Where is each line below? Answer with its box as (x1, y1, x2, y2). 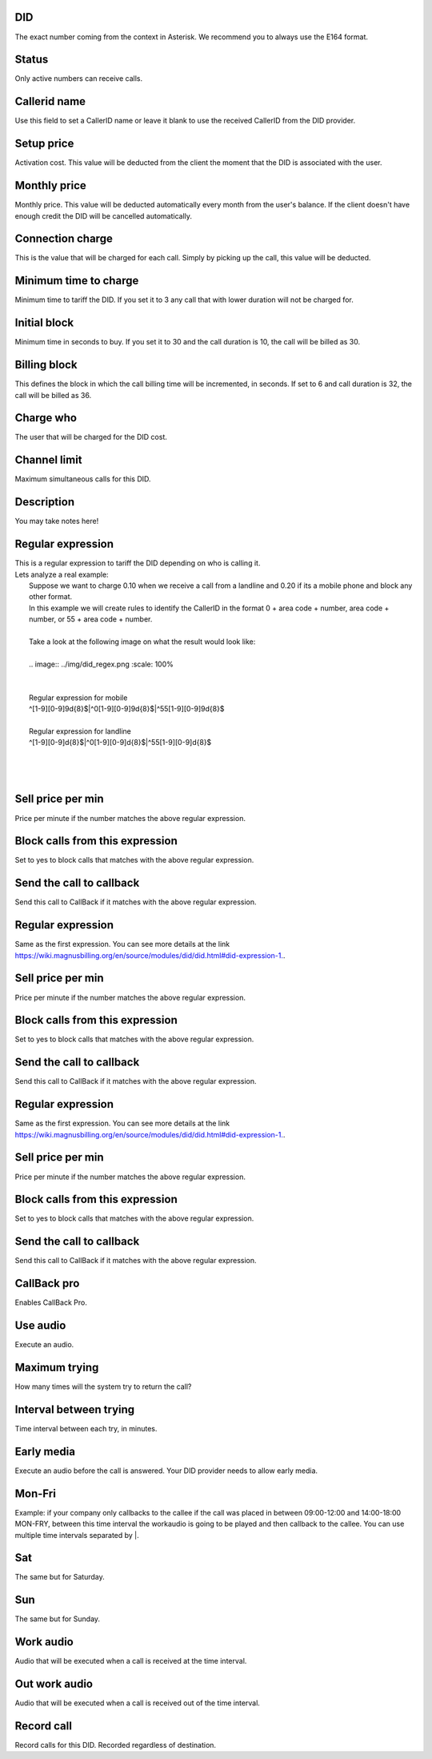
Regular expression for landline (29, 727, 132, 736)
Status (14, 53, 49, 66)
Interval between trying (14, 1403, 135, 1416)
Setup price (14, 137, 74, 151)
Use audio (14, 1318, 66, 1333)
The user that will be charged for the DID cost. (14, 433, 167, 442)
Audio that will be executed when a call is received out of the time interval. (14, 1698, 260, 1708)
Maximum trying (14, 1360, 99, 1374)
